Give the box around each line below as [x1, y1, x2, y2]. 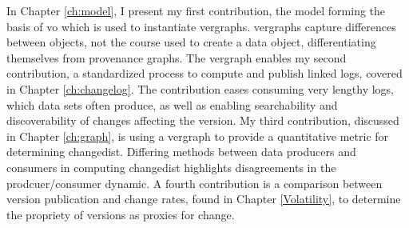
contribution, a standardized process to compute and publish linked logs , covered [6, 65, 403, 82]
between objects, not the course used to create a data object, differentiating [6, 34, 376, 50]
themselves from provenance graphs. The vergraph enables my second [6, 49, 347, 66]
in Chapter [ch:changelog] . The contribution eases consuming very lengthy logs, [6, 80, 395, 97]
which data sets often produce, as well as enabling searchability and [6, 96, 338, 113]
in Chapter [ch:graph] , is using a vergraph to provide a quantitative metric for [6, 127, 389, 144]
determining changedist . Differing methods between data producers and [6, 143, 356, 160]
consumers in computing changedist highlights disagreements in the [6, 158, 336, 175]
